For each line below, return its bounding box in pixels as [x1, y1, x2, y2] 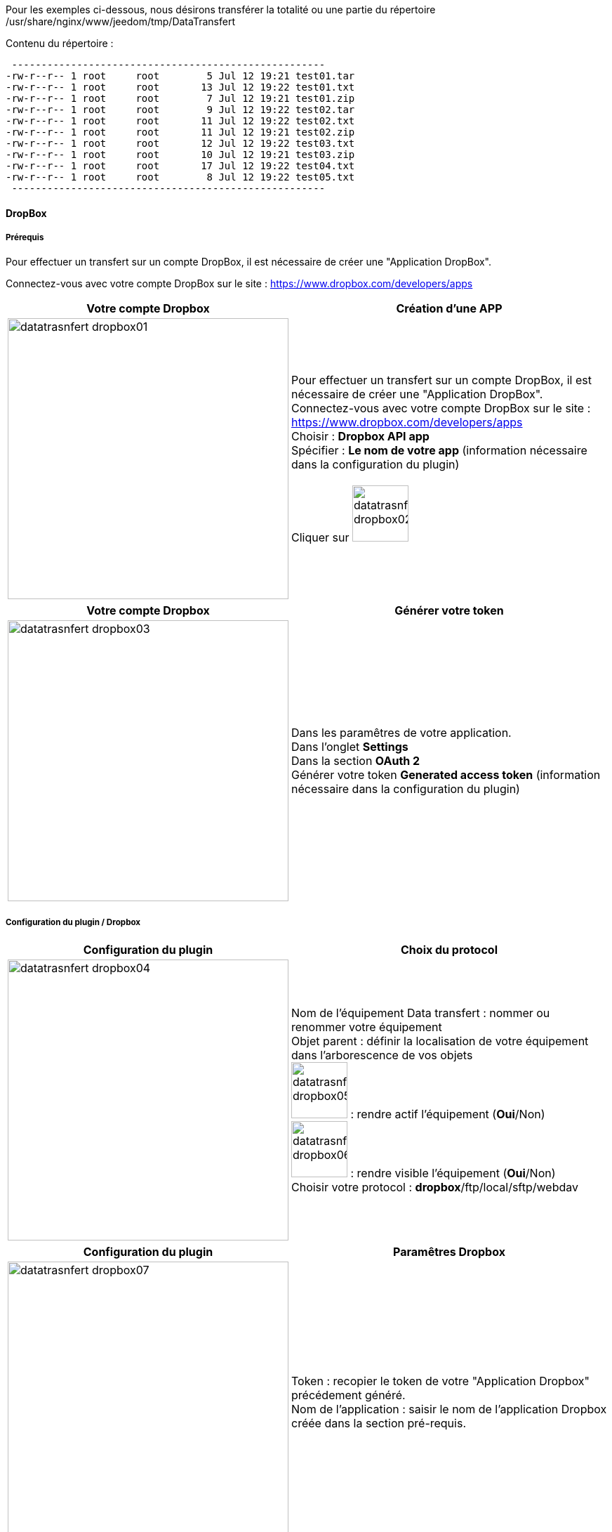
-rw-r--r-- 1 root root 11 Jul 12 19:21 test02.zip [6, 126, 355, 138]
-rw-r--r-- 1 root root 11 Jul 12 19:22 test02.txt [6, 115, 355, 126]
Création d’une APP [396, 301, 503, 316]
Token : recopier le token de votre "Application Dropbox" [291, 1374, 590, 1389]
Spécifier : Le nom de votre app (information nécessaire [291, 443, 587, 458]
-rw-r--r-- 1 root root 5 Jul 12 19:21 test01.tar [6, 70, 355, 81]
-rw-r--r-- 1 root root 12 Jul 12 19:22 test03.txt [6, 138, 355, 149]
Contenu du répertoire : [6, 37, 114, 49]
